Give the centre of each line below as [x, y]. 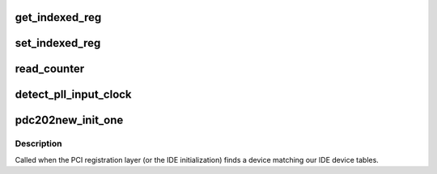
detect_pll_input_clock [74, 95]
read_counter [50, 69]
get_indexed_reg [58, 17]
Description [38, 143]
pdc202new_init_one [69, 120]
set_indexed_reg [58, 43]
